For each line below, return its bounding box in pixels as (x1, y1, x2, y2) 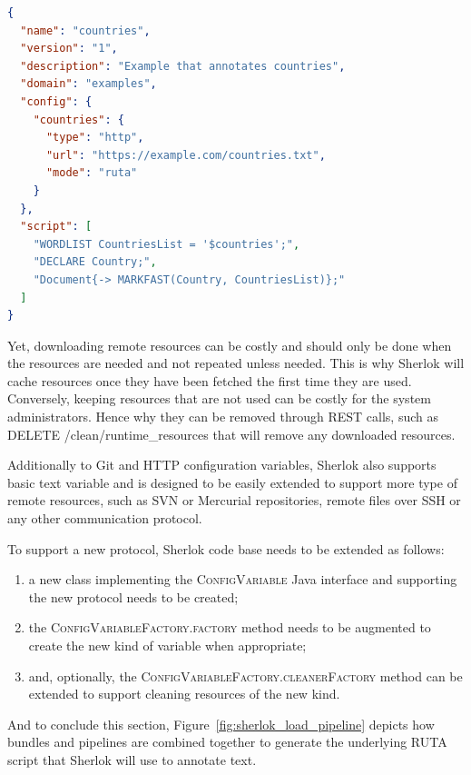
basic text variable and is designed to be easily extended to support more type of (7, 472, 457, 492)
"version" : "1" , (20, 42, 118, 55)
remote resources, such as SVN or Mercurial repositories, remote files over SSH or (7, 491, 461, 510)
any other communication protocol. (7, 509, 202, 528)
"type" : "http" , (45, 131, 144, 144)
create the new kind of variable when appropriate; (28, 636, 307, 654)
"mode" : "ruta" (45, 166, 138, 180)
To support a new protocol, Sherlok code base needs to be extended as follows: (7, 539, 445, 558)
